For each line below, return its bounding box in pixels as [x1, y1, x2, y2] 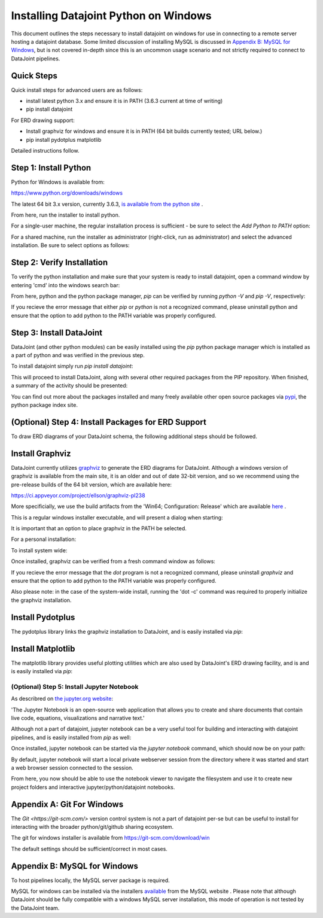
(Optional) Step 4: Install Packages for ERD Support [11, 417, 206, 427]
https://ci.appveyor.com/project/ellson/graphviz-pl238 [11, 491, 146, 499]
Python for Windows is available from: [11, 178, 105, 186]
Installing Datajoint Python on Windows [11, 9, 212, 22]
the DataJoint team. [11, 904, 60, 911]
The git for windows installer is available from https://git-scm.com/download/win [11, 834, 210, 841]
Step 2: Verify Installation [11, 257, 108, 268]
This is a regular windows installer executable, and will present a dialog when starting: [11, 513, 224, 521]
